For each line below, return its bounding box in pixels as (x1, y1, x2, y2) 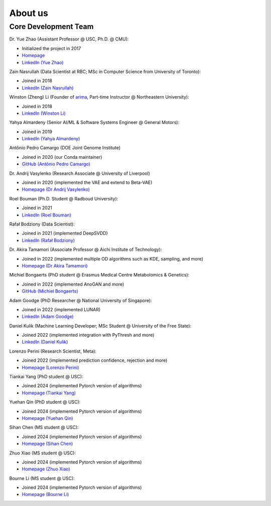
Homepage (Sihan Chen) (22, 441, 73, 447)
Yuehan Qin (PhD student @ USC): (9, 399, 81, 405)
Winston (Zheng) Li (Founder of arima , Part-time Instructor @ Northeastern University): (9, 94, 189, 100)
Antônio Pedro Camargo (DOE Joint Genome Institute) (9, 145, 121, 151)
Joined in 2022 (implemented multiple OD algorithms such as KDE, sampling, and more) (22, 256, 203, 262)
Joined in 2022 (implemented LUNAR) (22, 306, 101, 313)
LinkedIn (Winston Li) (22, 110, 66, 116)
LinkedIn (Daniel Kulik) (22, 339, 68, 345)
